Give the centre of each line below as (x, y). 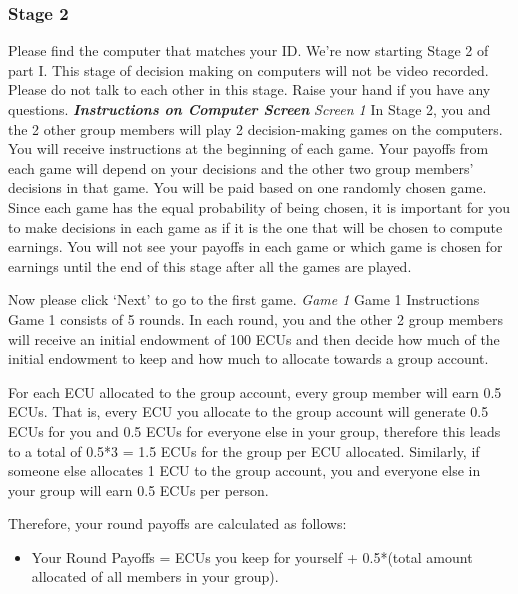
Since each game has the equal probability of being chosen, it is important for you (259, 206)
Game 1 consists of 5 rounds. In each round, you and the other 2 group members (255, 318)
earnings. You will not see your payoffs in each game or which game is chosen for (255, 246)
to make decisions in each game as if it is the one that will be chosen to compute (255, 226)
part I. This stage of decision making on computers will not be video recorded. (248, 69)
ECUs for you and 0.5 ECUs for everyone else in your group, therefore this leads (254, 430)
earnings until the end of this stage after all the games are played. (210, 265)
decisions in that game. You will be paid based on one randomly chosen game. (247, 187)
